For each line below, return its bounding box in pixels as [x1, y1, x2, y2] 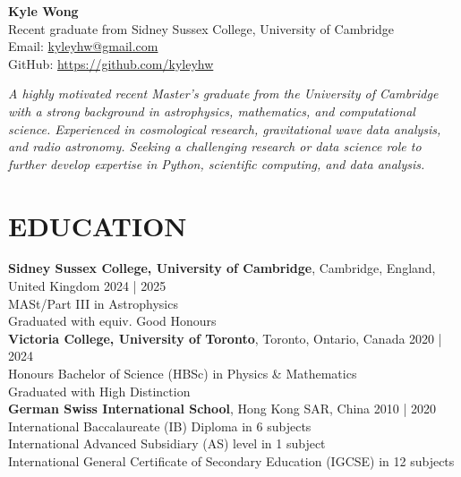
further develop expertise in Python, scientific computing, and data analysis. [8, 154, 425, 173]
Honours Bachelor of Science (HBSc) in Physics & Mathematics [8, 364, 357, 383]
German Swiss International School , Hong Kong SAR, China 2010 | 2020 [8, 399, 437, 418]
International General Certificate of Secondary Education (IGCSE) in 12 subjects [8, 452, 455, 470]
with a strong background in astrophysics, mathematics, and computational [8, 101, 415, 120]
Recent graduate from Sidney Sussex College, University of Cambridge [8, 19, 395, 38]
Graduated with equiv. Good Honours [8, 311, 217, 330]
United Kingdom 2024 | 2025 [8, 277, 166, 295]
